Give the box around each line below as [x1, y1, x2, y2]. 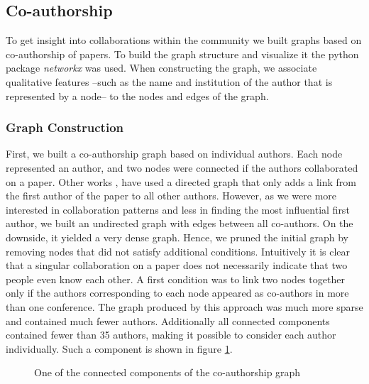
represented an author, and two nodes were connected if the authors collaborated [6, 160, 358, 175]
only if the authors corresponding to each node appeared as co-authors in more [6, 285, 349, 300]
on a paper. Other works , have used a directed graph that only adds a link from [6, 174, 357, 189]
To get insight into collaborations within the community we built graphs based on [6, 33, 362, 48]
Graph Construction [6, 119, 124, 136]
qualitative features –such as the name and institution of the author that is [6, 74, 333, 89]
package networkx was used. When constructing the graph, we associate [6, 60, 317, 75]
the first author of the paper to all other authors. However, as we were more [6, 188, 337, 203]
